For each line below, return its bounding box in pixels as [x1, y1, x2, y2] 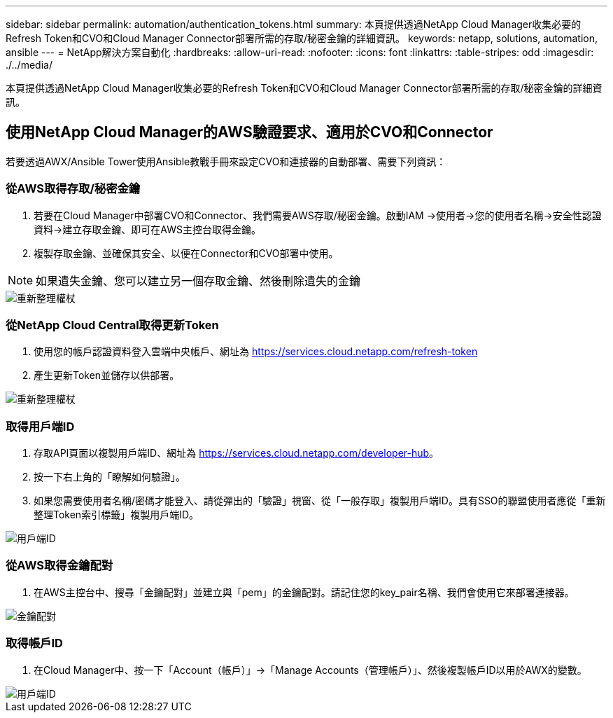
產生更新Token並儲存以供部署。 [34, 369, 180, 382]
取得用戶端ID [6, 419, 75, 434]
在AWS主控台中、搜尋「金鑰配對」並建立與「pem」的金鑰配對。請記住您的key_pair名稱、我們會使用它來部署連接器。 [34, 586, 575, 598]
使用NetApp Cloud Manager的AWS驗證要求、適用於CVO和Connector [6, 123, 493, 141]
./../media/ [6, 59, 52, 71]
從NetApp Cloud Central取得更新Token [6, 317, 219, 332]
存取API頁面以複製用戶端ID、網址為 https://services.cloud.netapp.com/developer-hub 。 [34, 447, 439, 460]
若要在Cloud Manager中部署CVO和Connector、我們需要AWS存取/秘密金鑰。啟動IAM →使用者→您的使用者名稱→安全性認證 [34, 209, 602, 221]
